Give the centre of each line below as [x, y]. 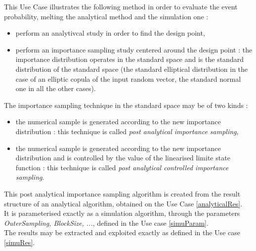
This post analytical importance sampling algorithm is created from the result [122, 193]
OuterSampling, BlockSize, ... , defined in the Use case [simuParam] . [106, 223]
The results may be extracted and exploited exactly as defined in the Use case [122, 232]
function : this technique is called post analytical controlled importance [122, 167]
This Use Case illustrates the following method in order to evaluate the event [121, 6]
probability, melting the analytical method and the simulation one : [106, 16]
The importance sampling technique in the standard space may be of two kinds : [126, 105]
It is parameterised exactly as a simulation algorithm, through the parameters [122, 213]
